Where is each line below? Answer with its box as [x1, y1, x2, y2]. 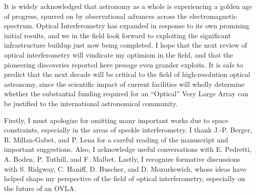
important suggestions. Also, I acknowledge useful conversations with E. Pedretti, [4, 144, 252, 154]
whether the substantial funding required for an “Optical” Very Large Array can [4, 88, 249, 99]
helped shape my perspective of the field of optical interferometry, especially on [4, 173, 245, 184]
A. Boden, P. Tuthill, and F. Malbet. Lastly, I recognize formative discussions [4, 153, 240, 164]
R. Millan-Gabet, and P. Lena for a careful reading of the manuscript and [4, 134, 228, 144]
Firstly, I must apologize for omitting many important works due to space [4, 115, 229, 125]
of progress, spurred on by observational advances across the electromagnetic [4, 10, 237, 21]
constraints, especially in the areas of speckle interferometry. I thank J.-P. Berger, [4, 125, 253, 135]
